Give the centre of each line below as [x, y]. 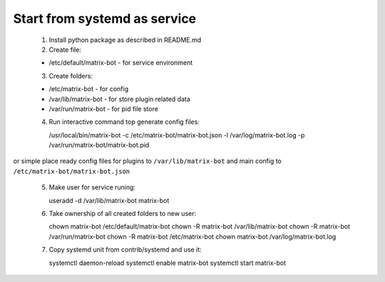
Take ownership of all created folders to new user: [122, 214]
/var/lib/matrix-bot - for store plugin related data [119, 99]
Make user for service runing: [92, 187]
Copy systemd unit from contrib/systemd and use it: [125, 250]
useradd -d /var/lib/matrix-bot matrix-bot [109, 200]
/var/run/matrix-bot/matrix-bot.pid [99, 145]
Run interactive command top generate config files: [124, 122]
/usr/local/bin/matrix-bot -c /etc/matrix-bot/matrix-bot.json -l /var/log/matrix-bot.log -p [177, 135]
